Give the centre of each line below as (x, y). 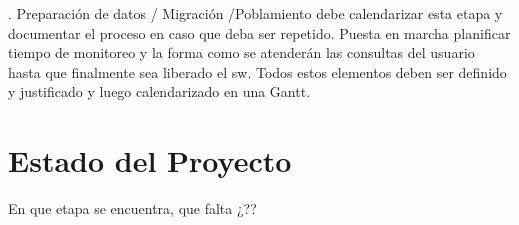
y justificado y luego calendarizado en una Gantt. (159, 91)
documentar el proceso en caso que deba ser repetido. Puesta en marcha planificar (259, 32)
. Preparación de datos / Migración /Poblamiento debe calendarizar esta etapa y (255, 13)
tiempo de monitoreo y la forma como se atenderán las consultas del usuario (241, 52)
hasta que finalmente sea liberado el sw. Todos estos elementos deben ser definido (257, 71)
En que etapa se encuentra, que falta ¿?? (132, 208)
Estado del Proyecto (150, 160)
